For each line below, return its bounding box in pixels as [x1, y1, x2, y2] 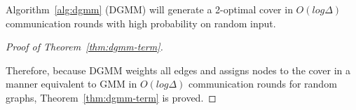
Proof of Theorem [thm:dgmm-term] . [6, 39, 163, 54]
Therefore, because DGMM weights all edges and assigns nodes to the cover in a [6, 62, 351, 77]
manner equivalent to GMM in [6, 76, 137, 91]
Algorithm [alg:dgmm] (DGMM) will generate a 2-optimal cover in [6, 2, 293, 16]
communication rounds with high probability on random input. [6, 15, 276, 30]
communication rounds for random [189, 76, 337, 91]
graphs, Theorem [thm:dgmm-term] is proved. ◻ [6, 90, 217, 104]
